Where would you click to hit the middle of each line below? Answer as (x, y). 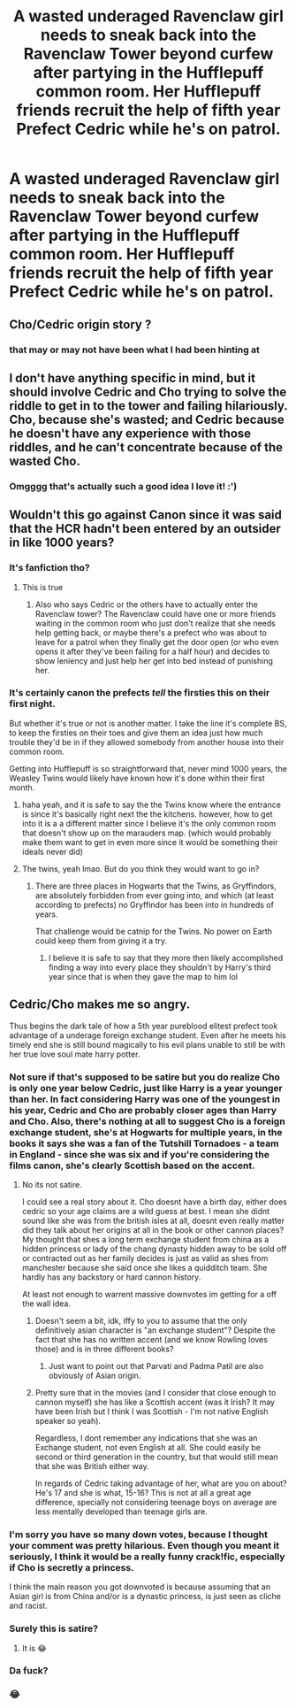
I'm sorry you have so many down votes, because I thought (138, 1535)
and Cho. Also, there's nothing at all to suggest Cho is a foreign (147, 1121)
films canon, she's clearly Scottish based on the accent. (132, 1166)
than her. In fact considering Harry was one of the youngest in (145, 1099)
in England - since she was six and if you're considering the (140, 1154)
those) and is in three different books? (104, 1349)
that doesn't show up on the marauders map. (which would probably (147, 833)
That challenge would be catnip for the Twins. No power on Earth (153, 931)
